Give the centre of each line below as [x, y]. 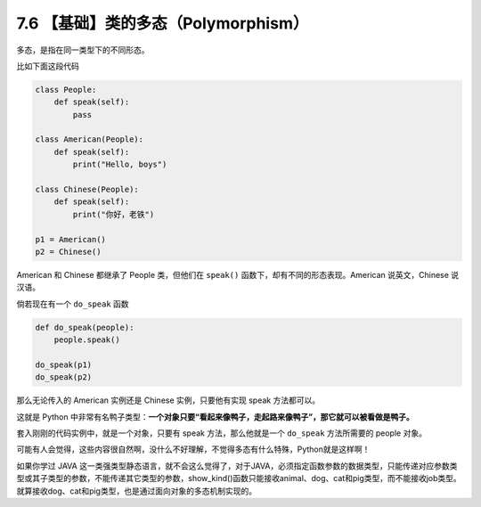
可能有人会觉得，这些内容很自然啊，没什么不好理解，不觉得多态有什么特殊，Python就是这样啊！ [193, 449]
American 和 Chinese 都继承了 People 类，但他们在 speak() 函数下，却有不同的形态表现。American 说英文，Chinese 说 [238, 274]
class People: [66, 90]
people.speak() [87, 340]
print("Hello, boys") [120, 164]
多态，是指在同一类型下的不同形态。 [83, 50]
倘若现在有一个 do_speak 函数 [73, 304]
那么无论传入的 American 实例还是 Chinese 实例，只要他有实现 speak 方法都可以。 [168, 400]
